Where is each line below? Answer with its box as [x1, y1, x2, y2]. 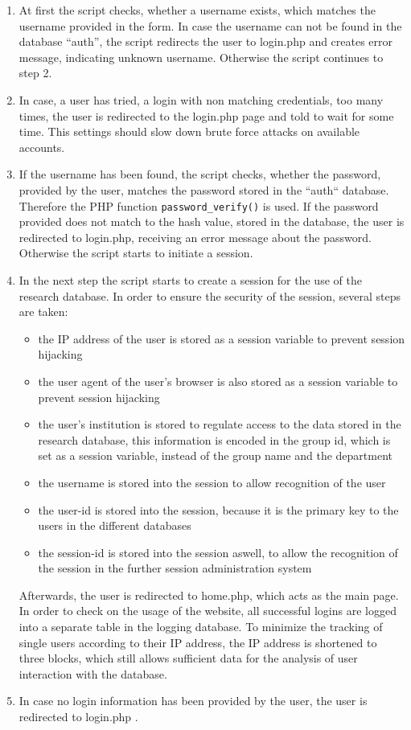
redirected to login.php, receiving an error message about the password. [18, 228, 372, 245]
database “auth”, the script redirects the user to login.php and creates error [18, 33, 393, 50]
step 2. [18, 64, 52, 81]
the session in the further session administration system [38, 560, 312, 576]
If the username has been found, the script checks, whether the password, [18, 166, 381, 182]
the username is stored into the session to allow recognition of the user [38, 474, 386, 490]
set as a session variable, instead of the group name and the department [38, 447, 393, 464]
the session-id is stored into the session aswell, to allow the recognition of [38, 543, 398, 560]
